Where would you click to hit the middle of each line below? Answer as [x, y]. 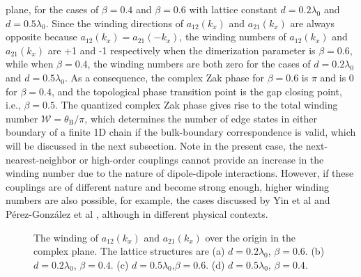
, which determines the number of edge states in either [201, 118]
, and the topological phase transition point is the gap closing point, [197, 91]
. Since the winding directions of [115, 23]
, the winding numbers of [233, 37]
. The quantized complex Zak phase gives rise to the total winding [196, 105]
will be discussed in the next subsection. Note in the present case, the [154, 145]
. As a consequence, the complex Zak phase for [164, 77]
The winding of [66, 237]
